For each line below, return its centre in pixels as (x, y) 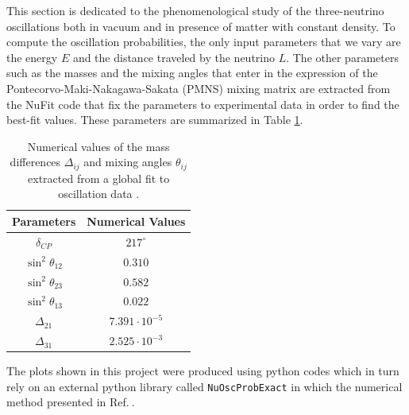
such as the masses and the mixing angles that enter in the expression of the (192, 73)
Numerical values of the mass (98, 146)
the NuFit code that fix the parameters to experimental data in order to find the (203, 104)
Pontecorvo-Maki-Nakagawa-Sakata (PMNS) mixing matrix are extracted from (199, 88)
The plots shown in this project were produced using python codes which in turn (203, 371)
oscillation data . (99, 194)
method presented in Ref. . (71, 402)
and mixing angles (128, 162)
